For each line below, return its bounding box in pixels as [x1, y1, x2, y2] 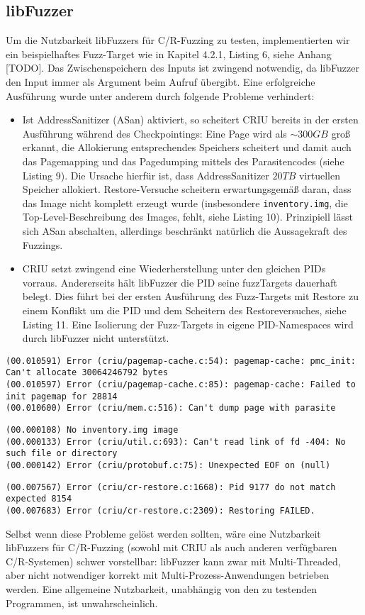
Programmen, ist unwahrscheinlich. [6, 595, 158, 610]
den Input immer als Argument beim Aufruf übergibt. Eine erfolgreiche [6, 74, 315, 89]
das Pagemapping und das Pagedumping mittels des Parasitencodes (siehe [22, 153, 344, 168]
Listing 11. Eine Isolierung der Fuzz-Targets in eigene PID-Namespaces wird [22, 316, 354, 331]
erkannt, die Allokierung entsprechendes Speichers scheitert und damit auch [22, 140, 352, 155]
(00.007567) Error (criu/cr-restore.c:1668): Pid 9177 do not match [6, 482, 336, 492]
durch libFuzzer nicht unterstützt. [22, 331, 169, 345]
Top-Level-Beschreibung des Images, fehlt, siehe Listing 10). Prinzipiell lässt [22, 209, 353, 224]
